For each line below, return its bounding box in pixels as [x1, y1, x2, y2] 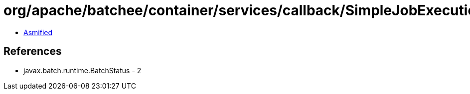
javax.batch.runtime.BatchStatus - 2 [23, 66, 142, 75]
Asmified [23, 28, 53, 37]
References [3, 45, 62, 58]
